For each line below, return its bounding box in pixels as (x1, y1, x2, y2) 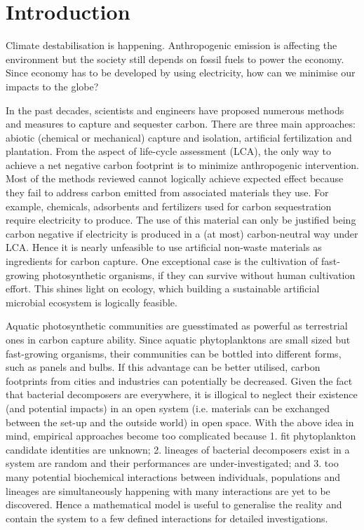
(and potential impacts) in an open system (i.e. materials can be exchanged (6, 400, 330, 415)
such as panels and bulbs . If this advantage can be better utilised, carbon (6, 360, 321, 374)
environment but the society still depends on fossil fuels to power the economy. (6, 51, 344, 66)
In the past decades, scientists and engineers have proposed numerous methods (6, 102, 344, 117)
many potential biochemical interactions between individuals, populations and (6, 469, 341, 484)
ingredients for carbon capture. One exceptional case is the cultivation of (6, 254, 318, 269)
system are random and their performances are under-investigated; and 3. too (6, 456, 339, 470)
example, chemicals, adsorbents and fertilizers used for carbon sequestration (6, 198, 332, 213)
